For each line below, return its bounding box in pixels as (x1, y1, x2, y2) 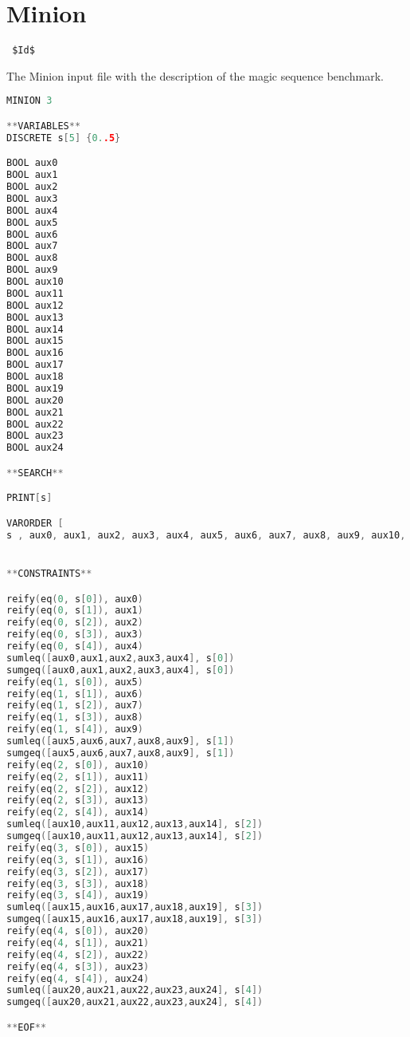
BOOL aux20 (6, 394, 64, 406)
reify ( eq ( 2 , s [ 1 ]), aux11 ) (6, 771, 150, 783)
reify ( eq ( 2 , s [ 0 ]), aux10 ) (6, 759, 150, 771)
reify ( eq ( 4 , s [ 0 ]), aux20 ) (6, 925, 150, 936)
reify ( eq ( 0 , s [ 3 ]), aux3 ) (6, 629, 143, 641)
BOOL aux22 (6, 418, 64, 430)
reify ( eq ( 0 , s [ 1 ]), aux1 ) (6, 605, 143, 617)
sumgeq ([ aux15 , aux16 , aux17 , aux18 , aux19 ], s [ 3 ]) (6, 913, 264, 925)
